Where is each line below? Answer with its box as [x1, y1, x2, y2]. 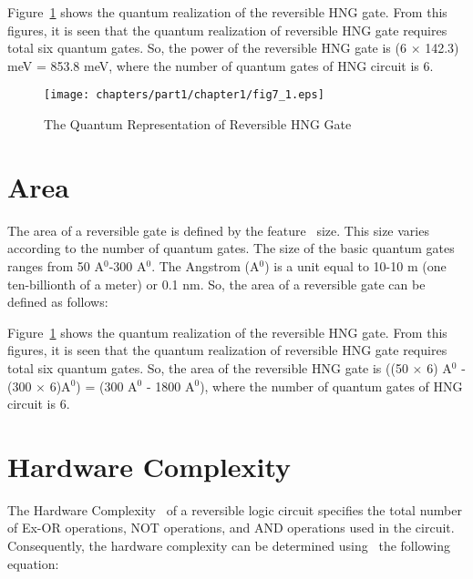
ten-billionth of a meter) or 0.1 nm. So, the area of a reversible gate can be [7, 274, 426, 293]
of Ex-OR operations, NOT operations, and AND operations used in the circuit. [7, 518, 455, 537]
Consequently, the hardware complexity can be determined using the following [7, 536, 451, 554]
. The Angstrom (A [151, 256, 260, 275]
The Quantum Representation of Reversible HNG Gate [44, 115, 352, 134]
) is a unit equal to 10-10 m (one [264, 256, 447, 275]
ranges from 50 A [7, 256, 104, 275]
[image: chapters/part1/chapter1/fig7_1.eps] [44, 88, 324, 102]
